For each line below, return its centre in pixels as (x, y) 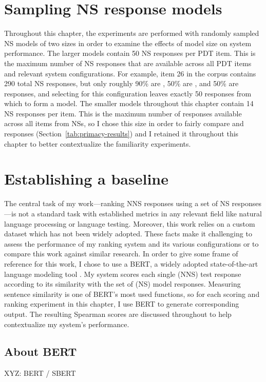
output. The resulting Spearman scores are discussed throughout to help (118, 314)
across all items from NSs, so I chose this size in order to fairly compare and (124, 123)
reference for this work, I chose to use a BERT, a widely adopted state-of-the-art (131, 263)
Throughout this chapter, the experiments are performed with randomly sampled (132, 33)
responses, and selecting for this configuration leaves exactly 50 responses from (128, 93)
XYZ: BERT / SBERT (40, 373)
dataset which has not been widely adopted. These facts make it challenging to (128, 234)
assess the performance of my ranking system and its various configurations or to (131, 243)
